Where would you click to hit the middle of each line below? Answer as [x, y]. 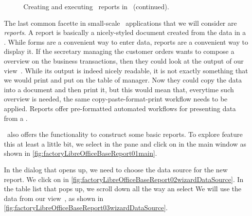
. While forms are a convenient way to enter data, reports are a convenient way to [126, 42]
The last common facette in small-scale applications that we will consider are [120, 23]
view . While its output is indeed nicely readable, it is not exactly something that [126, 70]
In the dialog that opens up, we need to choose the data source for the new [116, 169]
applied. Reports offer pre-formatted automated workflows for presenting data [120, 108]
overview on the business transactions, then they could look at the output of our [124, 60]
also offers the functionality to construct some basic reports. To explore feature [125, 134]
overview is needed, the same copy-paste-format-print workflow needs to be [116, 99]
